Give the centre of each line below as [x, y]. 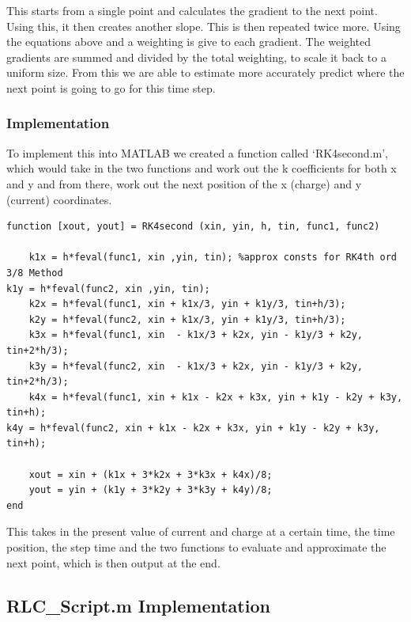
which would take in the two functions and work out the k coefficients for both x [202, 168]
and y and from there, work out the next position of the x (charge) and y [184, 183]
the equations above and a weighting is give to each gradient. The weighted [189, 42]
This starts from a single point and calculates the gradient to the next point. [192, 10]
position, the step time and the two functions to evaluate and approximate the [196, 547]
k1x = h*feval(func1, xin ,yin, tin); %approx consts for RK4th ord [213, 258]
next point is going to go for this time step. [111, 87]
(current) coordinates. [59, 199]
